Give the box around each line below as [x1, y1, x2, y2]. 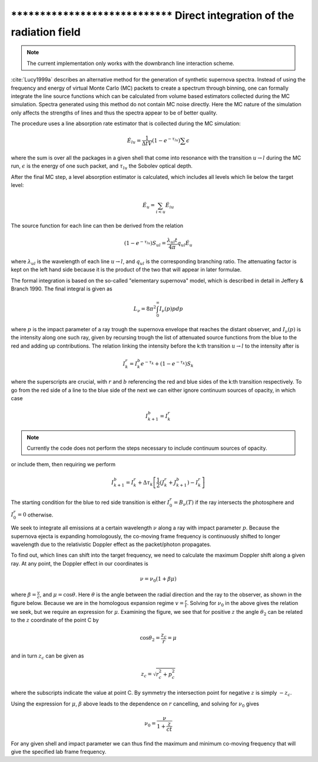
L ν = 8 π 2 [133, 305, 156, 313]
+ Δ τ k [137, 479, 153, 487]
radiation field [11, 25, 81, 38]
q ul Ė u [177, 240, 193, 248]
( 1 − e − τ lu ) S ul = [124, 239, 166, 248]
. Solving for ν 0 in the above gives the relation [187, 600, 299, 608]
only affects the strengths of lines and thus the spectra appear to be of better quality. [11, 109, 218, 116]
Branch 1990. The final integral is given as [11, 285, 112, 292]
